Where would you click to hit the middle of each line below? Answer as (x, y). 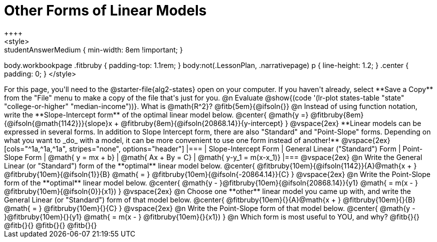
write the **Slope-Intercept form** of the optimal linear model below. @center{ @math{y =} (156, 114)
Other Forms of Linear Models (105, 10)
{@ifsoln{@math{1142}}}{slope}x (58, 123)
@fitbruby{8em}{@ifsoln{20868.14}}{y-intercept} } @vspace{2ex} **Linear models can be (271, 123)
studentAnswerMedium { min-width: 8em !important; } (93, 49)
